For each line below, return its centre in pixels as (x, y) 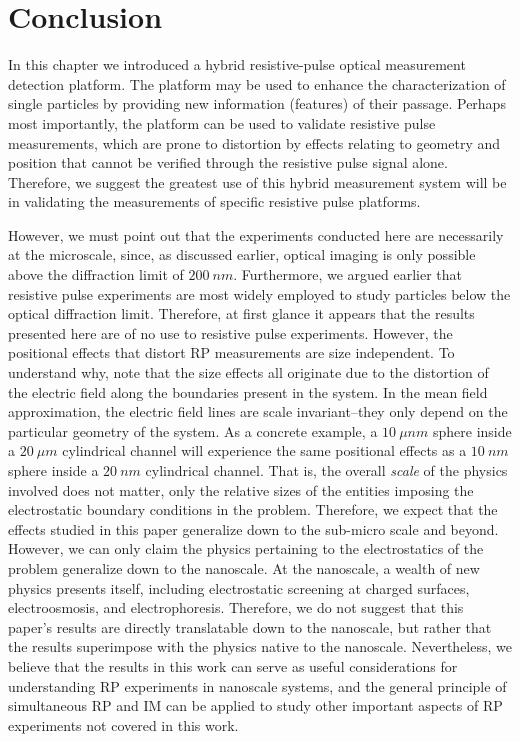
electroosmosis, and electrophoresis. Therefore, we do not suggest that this (236, 607)
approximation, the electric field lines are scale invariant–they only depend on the (258, 411)
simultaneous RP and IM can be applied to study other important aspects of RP (255, 705)
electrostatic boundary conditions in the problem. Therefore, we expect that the (253, 509)
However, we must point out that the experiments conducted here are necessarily (256, 234)
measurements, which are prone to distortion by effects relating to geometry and (254, 142)
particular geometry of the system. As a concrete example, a (193, 430)
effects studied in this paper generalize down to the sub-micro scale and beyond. (253, 528)
